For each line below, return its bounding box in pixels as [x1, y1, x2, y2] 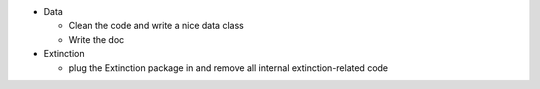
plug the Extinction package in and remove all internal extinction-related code [68, 61, 389, 74]
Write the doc [68, 33, 125, 45]
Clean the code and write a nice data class [68, 20, 244, 32]
